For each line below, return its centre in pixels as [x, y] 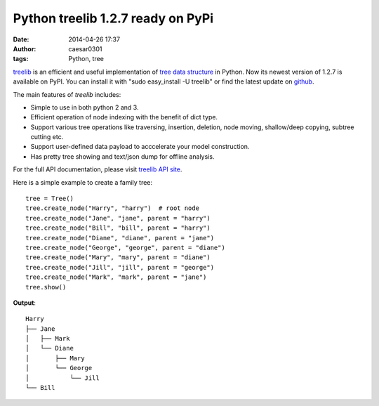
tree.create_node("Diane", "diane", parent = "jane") [120, 238]
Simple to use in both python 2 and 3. [85, 107]
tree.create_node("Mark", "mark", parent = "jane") [116, 277]
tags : [21, 59]
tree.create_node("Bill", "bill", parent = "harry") [118, 228]
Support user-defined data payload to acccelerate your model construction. [140, 147]
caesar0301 [85, 48]
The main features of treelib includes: [67, 94]
